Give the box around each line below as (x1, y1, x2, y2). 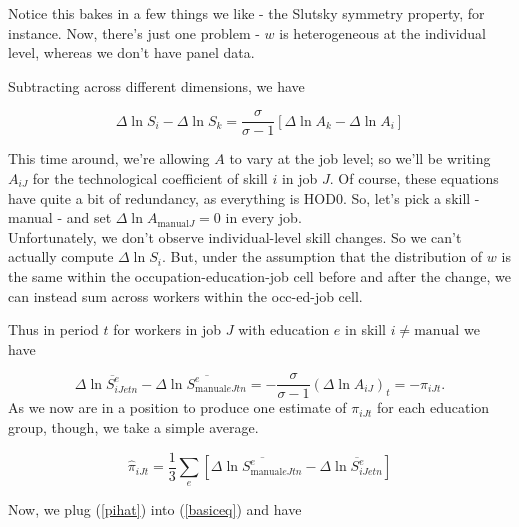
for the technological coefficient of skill (32, 168, 268, 189)
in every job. (225, 207, 302, 228)
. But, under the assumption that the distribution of (161, 246, 483, 267)
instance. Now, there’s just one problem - (8, 22, 260, 43)
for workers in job (113, 319, 222, 340)
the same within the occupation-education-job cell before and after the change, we (8, 266, 511, 286)
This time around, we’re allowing (8, 148, 210, 169)
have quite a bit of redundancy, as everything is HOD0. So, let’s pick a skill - (8, 187, 480, 208)
